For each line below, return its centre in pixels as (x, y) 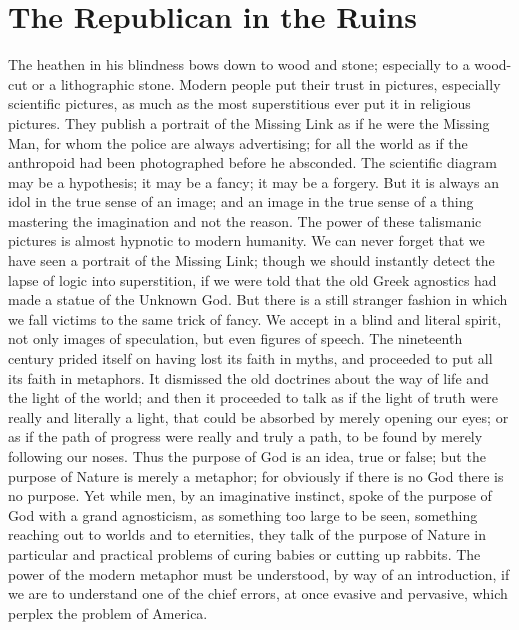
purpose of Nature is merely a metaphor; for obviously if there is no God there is (256, 475)
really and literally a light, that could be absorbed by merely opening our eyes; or (258, 416)
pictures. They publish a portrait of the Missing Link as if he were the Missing (249, 122)
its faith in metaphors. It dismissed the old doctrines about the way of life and (248, 377)
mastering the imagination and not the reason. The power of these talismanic (245, 220)
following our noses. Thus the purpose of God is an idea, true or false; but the (247, 456)
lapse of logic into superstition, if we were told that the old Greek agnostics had (252, 279)
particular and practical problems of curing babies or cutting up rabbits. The (244, 553)
